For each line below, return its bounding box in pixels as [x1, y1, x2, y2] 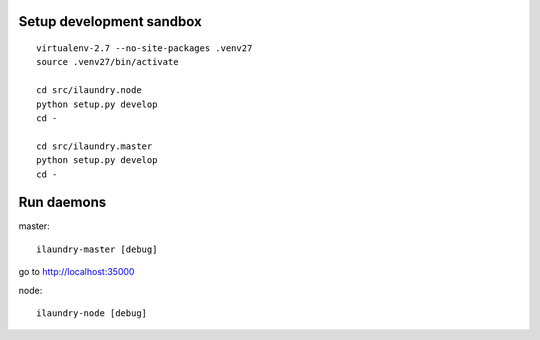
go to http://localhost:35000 [18, 266, 135, 278]
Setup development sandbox [18, 13, 202, 30]
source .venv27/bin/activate [36, 56, 179, 68]
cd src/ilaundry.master [36, 140, 153, 152]
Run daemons [18, 194, 107, 211]
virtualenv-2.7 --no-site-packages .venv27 [36, 43, 253, 54]
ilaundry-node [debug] [36, 308, 148, 319]
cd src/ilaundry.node [36, 85, 142, 96]
